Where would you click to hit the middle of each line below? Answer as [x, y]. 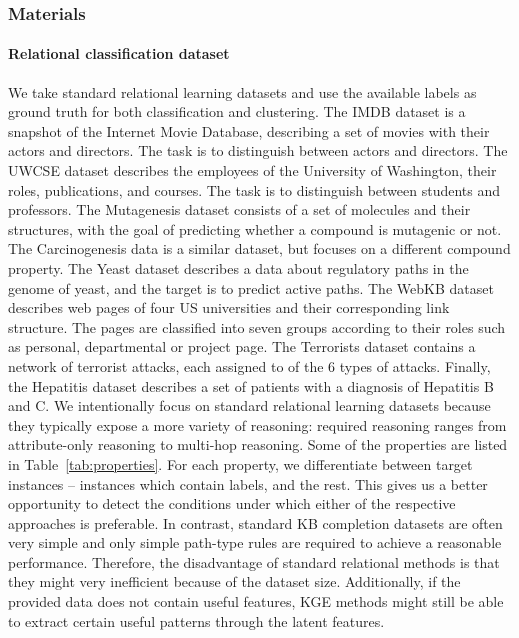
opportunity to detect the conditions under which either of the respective [232, 503]
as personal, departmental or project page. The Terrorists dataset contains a [242, 346]
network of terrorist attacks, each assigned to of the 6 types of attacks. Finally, [249, 365]
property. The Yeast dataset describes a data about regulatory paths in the [238, 267]
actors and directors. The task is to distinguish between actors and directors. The [258, 150]
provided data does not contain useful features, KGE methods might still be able [256, 601]
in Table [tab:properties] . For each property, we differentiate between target [240, 463]
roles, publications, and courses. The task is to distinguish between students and [254, 189]
